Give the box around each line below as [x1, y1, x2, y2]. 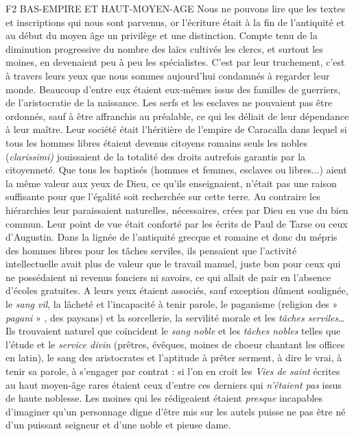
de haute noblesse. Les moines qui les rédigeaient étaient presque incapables [5, 391, 323, 405]
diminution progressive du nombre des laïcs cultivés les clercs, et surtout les [5, 41, 323, 56]
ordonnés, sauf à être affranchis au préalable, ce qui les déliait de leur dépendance [5, 108, 349, 123]
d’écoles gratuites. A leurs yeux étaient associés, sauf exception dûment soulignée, [5, 283, 349, 298]
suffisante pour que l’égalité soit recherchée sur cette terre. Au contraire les [5, 189, 320, 204]
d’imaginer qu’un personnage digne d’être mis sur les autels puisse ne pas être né [5, 404, 346, 418]
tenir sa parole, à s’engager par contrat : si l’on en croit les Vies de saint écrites [5, 364, 340, 378]
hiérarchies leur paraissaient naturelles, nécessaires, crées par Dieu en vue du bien [5, 202, 349, 217]
